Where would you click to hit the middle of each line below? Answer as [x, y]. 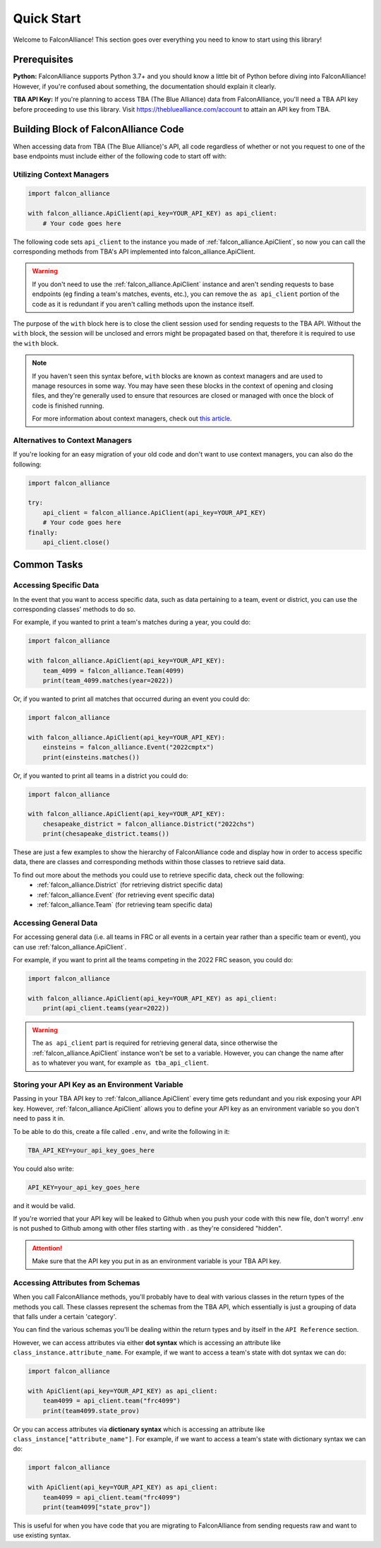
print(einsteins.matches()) [91, 757]
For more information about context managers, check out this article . [132, 419]
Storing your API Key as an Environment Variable [98, 1085]
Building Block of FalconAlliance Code [98, 130]
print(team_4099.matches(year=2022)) [108, 681]
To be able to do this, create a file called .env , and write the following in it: [121, 1131]
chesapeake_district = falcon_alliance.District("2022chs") [149, 824]
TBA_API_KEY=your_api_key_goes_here [91, 1150]
